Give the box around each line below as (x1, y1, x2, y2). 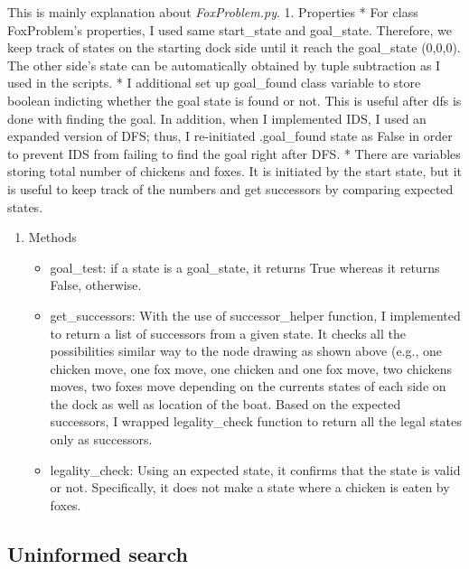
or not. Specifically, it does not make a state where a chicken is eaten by (50, 478, 450, 497)
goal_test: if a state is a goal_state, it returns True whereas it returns (50, 257, 440, 276)
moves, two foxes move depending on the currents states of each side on (50, 377, 446, 396)
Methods (28, 228, 77, 247)
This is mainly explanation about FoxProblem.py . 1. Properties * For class (7, 3, 418, 21)
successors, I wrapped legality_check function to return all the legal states (50, 412, 462, 431)
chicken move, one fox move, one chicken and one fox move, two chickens (50, 359, 453, 378)
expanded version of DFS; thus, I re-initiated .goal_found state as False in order (7, 126, 453, 145)
